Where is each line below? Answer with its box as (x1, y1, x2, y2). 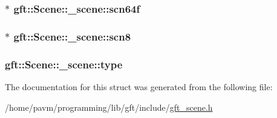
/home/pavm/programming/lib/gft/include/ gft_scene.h (5, 100, 213, 113)
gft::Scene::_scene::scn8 (13, 28, 131, 44)
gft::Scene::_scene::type (5, 56, 123, 71)
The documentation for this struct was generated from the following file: (5, 80, 273, 93)
